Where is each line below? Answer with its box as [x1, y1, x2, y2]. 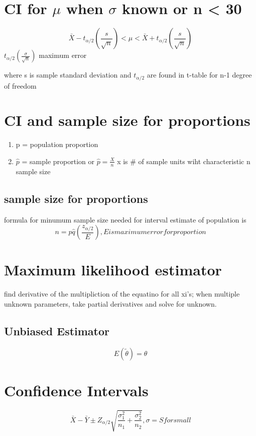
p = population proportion [16, 139, 98, 150]
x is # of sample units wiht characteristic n [117, 156, 250, 166]
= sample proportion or [22, 156, 94, 166]
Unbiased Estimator [4, 323, 110, 338]
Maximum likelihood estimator [4, 259, 222, 280]
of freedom [4, 80, 37, 91]
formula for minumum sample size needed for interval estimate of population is [4, 214, 246, 225]
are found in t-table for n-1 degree [147, 69, 252, 80]
